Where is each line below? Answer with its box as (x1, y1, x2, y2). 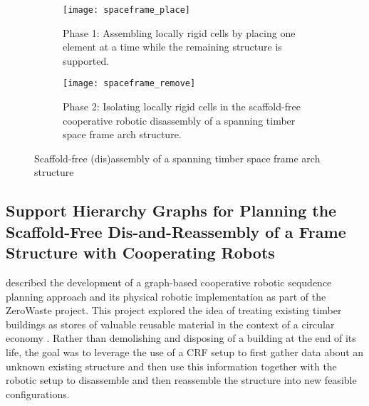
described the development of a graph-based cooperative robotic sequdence (6, 275, 332, 290)
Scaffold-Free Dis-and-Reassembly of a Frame (6, 220, 346, 242)
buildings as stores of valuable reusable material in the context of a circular (6, 316, 335, 331)
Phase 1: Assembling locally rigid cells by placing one (63, 25, 296, 40)
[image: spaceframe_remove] (63, 78, 196, 89)
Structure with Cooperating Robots (6, 241, 275, 264)
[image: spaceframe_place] (63, 5, 190, 15)
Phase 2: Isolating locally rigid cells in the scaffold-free (63, 99, 301, 114)
